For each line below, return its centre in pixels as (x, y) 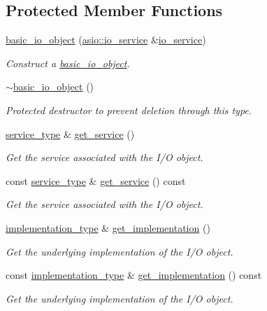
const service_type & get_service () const (96, 180)
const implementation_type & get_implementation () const (134, 275)
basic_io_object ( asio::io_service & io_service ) (106, 40)
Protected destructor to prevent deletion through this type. (129, 110)
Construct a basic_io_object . (68, 63)
